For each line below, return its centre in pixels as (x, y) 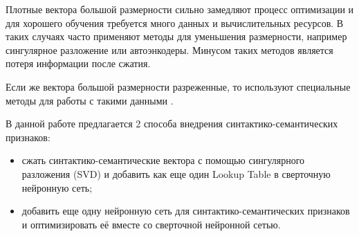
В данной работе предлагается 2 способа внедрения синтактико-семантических (172, 124)
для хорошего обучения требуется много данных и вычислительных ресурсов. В (175, 22)
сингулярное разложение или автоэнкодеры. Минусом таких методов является (169, 49)
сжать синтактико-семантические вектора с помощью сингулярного (163, 160)
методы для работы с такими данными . (90, 100)
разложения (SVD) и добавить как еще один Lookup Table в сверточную (176, 173)
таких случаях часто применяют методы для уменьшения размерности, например (176, 36)
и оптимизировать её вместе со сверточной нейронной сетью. (151, 224)
